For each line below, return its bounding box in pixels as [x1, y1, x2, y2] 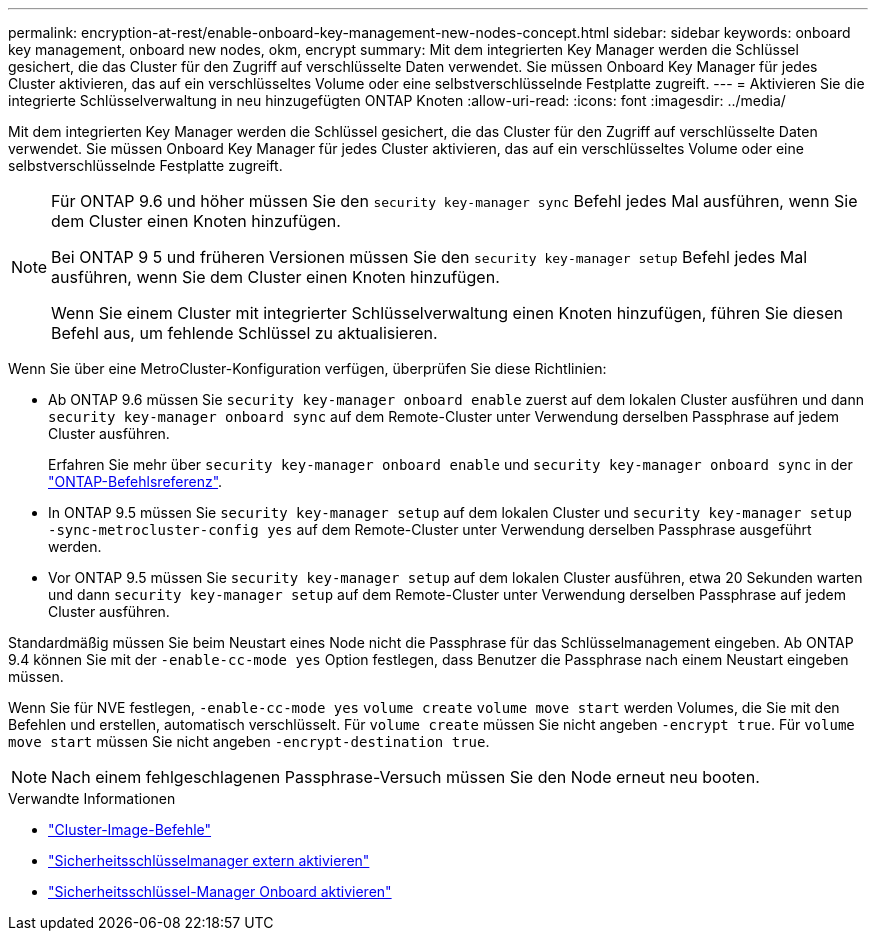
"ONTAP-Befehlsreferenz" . [48, 473, 223, 490]
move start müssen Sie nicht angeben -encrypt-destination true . [8, 733, 490, 750]
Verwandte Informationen [8, 790, 176, 807]
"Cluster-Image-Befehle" [48, 821, 212, 838]
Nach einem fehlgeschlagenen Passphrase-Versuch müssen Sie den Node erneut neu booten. [51, 767, 760, 787]
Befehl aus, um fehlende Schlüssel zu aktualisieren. [51, 323, 438, 343]
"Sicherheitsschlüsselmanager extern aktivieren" [48, 852, 370, 869]
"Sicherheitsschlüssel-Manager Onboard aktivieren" [48, 883, 392, 900]
